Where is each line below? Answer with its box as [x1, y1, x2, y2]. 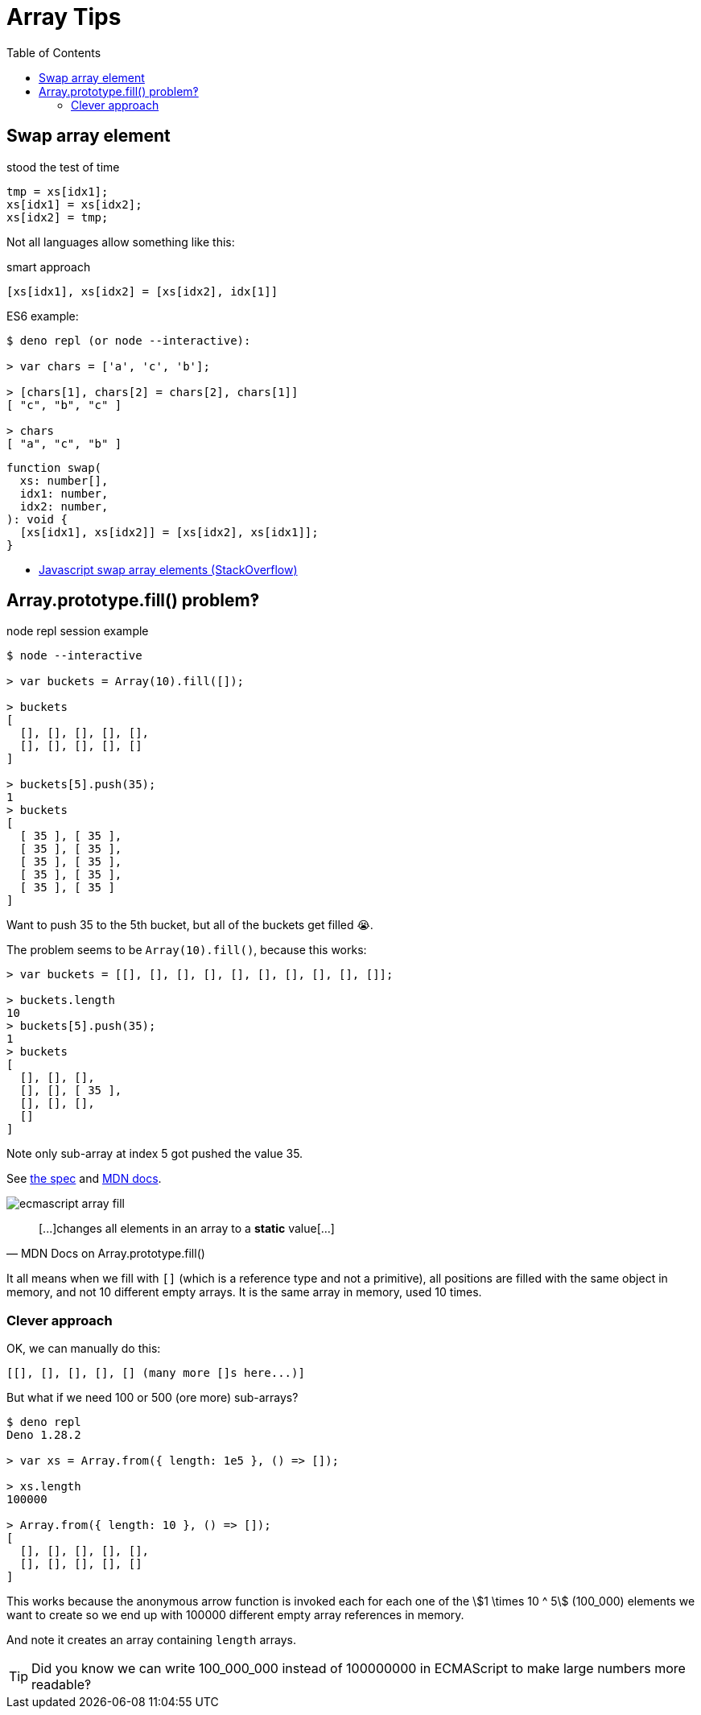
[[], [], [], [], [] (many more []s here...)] [6, 1366, 305, 1380]
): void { [6, 512, 68, 526]
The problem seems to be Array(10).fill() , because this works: [6, 943, 367, 957]
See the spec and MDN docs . [6, 1172, 162, 1186]
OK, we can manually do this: [6, 1341, 161, 1356]
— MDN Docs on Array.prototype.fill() [6, 1246, 205, 1261]
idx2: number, [19, 499, 109, 513]
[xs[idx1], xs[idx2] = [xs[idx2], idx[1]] [6, 284, 278, 298]
